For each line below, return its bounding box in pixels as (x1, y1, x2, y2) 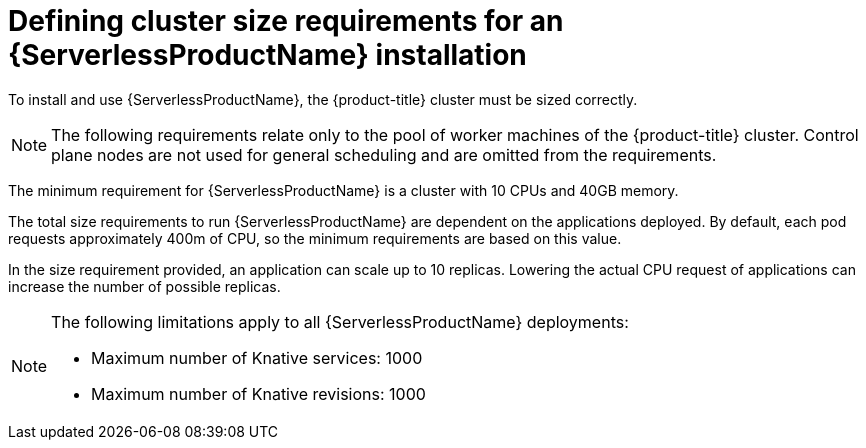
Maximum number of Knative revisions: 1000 (91, 383, 426, 404)
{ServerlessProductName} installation (8, 38, 527, 72)
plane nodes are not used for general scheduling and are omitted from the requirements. (51, 144, 717, 165)
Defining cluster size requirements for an (8, 4, 564, 38)
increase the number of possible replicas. (8, 277, 281, 295)
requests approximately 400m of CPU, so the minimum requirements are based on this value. (8, 229, 622, 247)
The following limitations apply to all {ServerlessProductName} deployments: (51, 311, 629, 332)
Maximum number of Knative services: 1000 (91, 347, 423, 368)
